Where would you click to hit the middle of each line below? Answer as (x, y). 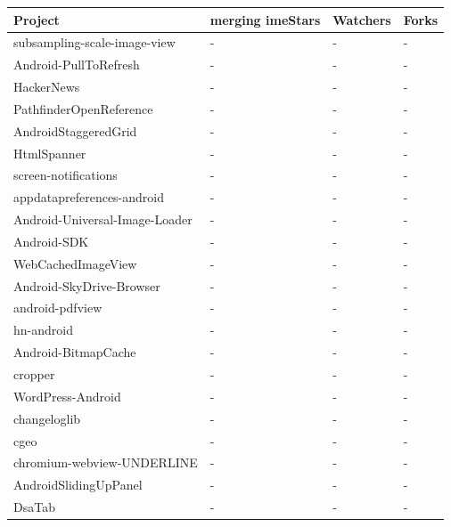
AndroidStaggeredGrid (75, 130)
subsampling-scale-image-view (94, 42)
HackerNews (47, 87)
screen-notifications (66, 175)
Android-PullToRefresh (77, 65)
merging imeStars (265, 19)
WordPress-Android (67, 396)
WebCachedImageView (75, 263)
